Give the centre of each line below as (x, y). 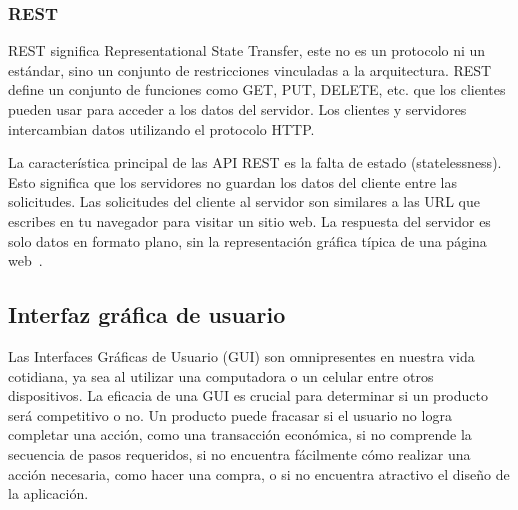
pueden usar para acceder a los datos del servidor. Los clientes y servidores (237, 109)
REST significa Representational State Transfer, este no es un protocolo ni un (247, 50)
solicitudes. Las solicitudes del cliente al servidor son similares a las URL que (244, 201)
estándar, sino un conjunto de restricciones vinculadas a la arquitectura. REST (250, 69)
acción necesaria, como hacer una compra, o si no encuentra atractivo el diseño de (259, 473)
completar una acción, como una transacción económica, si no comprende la (240, 434)
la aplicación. (48, 493)
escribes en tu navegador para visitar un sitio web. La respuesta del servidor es (249, 220)
